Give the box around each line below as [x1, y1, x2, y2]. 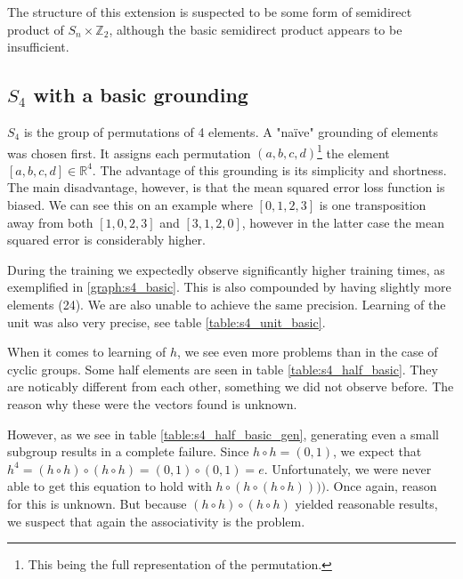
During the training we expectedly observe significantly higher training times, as [7, 260, 445, 278]
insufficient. [7, 37, 69, 56]
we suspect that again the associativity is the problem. [7, 511, 305, 530]
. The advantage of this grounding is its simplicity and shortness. [92, 160, 447, 179]
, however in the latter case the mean [241, 213, 445, 231]
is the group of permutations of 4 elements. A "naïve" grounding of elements [23, 122, 439, 141]
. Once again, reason [326, 477, 437, 495]
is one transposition [319, 196, 426, 214]
